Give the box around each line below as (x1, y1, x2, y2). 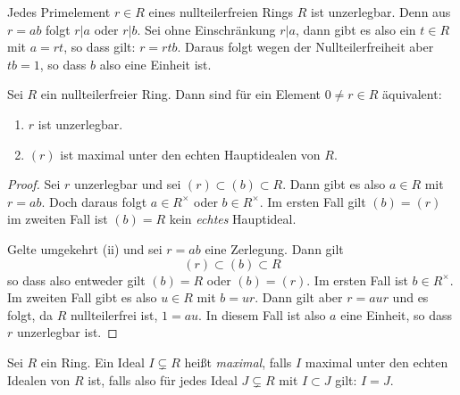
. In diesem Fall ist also (198, 305, 326, 324)
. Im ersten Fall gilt (259, 192, 366, 210)
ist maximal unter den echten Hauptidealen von (60, 144, 321, 163)
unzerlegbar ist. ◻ (16, 323, 118, 342)
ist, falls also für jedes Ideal (88, 370, 238, 389)
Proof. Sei (7, 175, 61, 193)
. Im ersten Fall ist (306, 270, 408, 289)
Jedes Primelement (7, 3, 111, 21)
